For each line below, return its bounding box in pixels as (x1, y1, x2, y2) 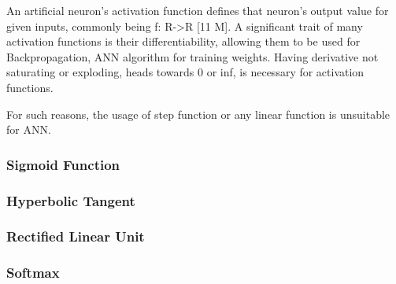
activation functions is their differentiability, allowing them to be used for (6, 33, 361, 50)
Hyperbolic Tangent (6, 190, 135, 210)
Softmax (6, 263, 60, 282)
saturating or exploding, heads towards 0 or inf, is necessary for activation (6, 64, 365, 80)
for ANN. (6, 121, 51, 138)
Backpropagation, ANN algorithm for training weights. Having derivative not (6, 48, 379, 65)
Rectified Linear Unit (6, 227, 145, 246)
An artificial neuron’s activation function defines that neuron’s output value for (6, 2, 389, 18)
